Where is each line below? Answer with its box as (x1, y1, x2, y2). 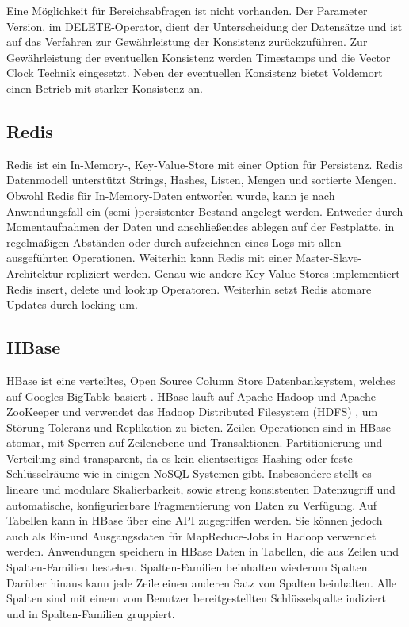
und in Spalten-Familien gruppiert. (6, 605, 175, 621)
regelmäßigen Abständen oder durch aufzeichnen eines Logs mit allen (6, 233, 342, 250)
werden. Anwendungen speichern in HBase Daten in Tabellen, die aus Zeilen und (6, 543, 399, 560)
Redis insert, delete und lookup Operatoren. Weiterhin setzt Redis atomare (6, 280, 372, 297)
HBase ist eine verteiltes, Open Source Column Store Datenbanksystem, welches (6, 371, 396, 388)
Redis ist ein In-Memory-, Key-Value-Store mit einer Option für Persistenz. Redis (6, 156, 403, 172)
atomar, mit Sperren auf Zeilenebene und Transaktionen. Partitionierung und (6, 434, 383, 451)
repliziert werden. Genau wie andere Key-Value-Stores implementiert (66, 264, 400, 281)
